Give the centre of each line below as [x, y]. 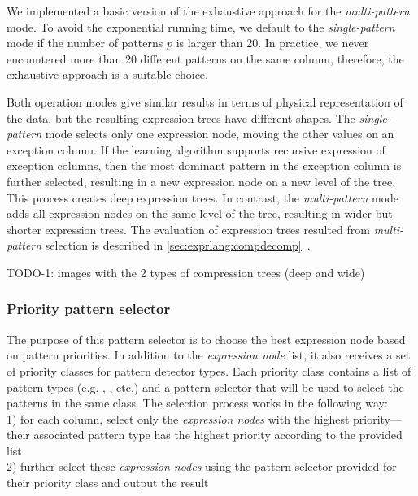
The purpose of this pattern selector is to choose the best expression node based [206, 339]
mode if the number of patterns [85, 43]
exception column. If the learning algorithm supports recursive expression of [196, 149]
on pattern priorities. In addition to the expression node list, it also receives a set [209, 355]
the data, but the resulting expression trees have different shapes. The [181, 117]
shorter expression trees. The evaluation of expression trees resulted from [188, 229]
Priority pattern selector [89, 309]
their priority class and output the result [108, 483]
